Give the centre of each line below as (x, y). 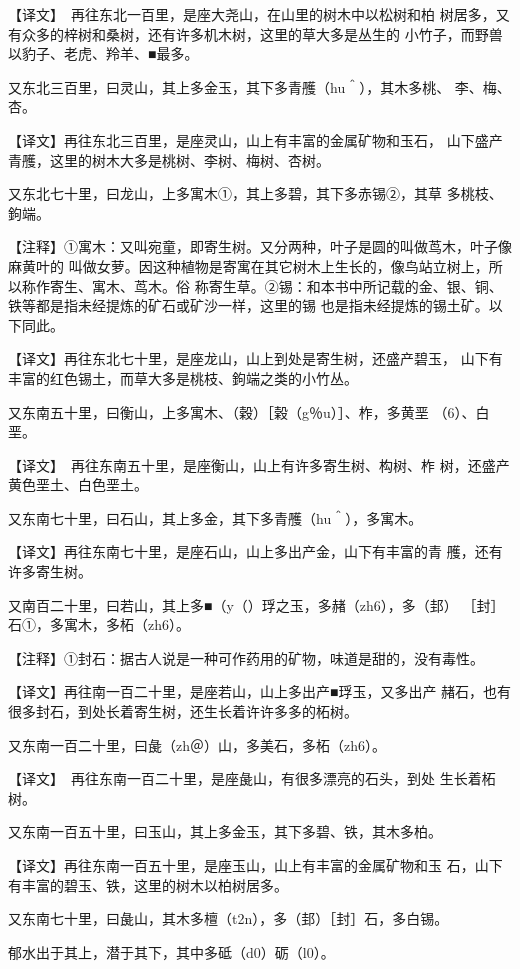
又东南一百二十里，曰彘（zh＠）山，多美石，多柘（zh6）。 (197, 744)
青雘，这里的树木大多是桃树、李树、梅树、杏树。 (169, 159)
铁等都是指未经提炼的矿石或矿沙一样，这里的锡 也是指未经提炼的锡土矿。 (248, 305)
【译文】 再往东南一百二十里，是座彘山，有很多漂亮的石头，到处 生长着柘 (252, 778)
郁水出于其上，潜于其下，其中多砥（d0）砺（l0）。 (171, 951)
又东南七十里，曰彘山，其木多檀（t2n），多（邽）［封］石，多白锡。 (228, 918)
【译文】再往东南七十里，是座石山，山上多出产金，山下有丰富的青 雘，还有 (255, 551)
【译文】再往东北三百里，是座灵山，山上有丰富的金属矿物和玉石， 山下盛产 (255, 139)
